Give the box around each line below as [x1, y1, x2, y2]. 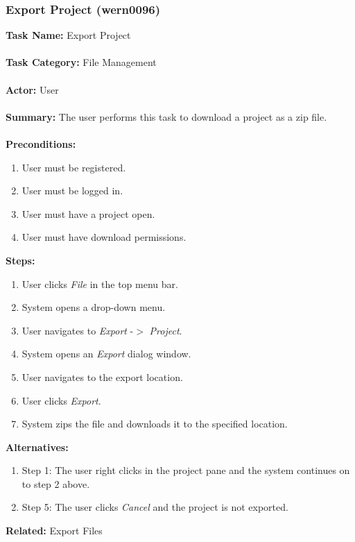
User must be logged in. [21, 183, 123, 198]
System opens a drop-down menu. [21, 300, 166, 314]
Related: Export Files [6, 523, 103, 538]
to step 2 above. [21, 476, 90, 491]
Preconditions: [6, 136, 76, 151]
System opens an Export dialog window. [21, 346, 191, 361]
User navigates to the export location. [21, 369, 183, 384]
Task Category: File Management [6, 55, 157, 69]
